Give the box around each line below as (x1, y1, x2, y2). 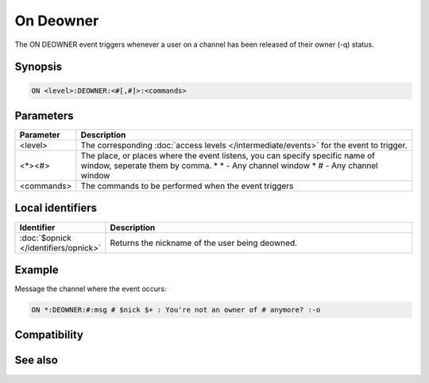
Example (14, 262, 59, 277)
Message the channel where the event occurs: (14, 284, 167, 293)
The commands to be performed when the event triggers (80, 181, 294, 192)
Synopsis (14, 60, 63, 74)
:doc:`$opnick (19, 232, 71, 243)
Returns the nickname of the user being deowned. (110, 237, 298, 248)
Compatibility (14, 328, 83, 342)
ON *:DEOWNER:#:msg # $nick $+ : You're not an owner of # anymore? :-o (31, 305, 321, 315)
